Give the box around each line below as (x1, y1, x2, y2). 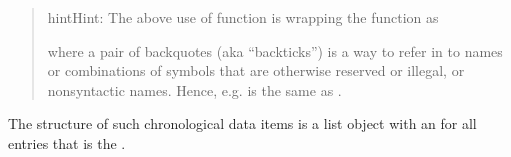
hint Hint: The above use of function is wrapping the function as (47, 7, 439, 27)
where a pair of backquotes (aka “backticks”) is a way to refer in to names (47, 40, 503, 61)
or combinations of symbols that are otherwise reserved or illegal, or (47, 60, 465, 81)
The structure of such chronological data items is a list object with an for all (8, 113, 477, 134)
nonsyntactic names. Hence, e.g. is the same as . (47, 79, 342, 100)
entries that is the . (8, 132, 126, 153)
